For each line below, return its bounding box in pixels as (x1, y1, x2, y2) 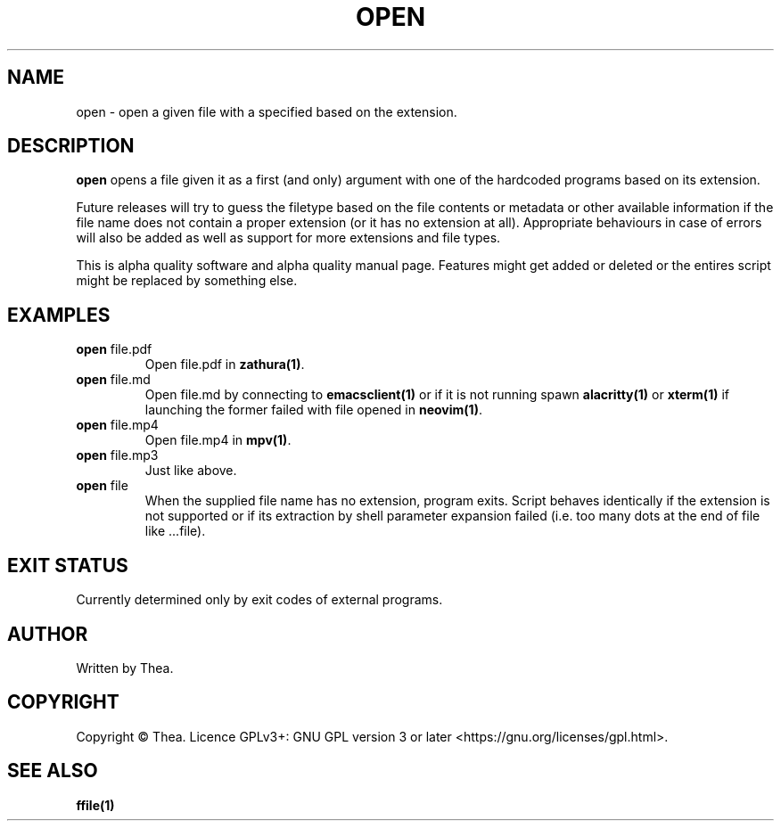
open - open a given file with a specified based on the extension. (76, 103, 457, 119)
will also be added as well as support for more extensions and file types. (76, 230, 501, 246)
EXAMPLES (7, 303, 111, 326)
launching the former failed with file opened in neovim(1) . (144, 402, 482, 418)
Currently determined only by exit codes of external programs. (76, 592, 443, 608)
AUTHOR (7, 622, 88, 645)
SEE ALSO (7, 759, 98, 783)
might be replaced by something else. (76, 273, 298, 289)
